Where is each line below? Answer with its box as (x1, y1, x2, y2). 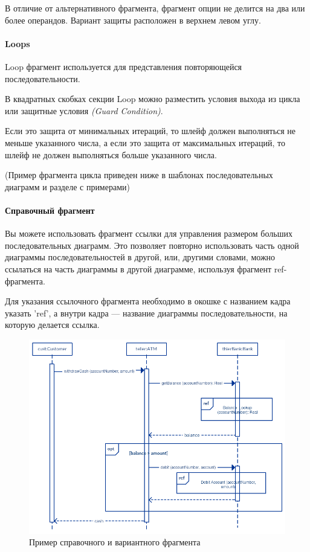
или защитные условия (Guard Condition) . (5, 104, 163, 117)
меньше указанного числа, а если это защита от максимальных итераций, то (5, 136, 286, 149)
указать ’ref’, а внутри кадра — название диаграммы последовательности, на (5, 306, 288, 319)
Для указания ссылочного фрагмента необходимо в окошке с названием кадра (5, 295, 291, 307)
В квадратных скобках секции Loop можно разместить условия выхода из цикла (5, 92, 300, 105)
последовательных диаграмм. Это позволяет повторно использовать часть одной (5, 239, 299, 251)
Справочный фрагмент (5, 204, 95, 216)
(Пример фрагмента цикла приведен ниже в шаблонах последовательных (5, 168, 273, 181)
